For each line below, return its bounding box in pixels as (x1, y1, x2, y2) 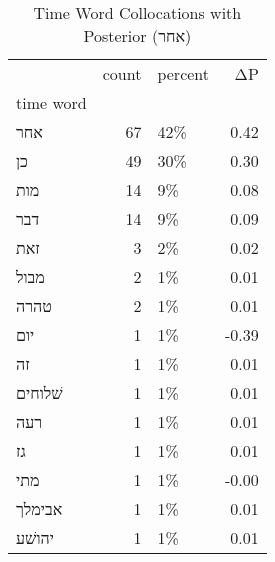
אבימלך (16, 497, 63, 520)
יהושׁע (16, 526, 54, 549)
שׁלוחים (16, 381, 63, 404)
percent (157, 62, 210, 85)
